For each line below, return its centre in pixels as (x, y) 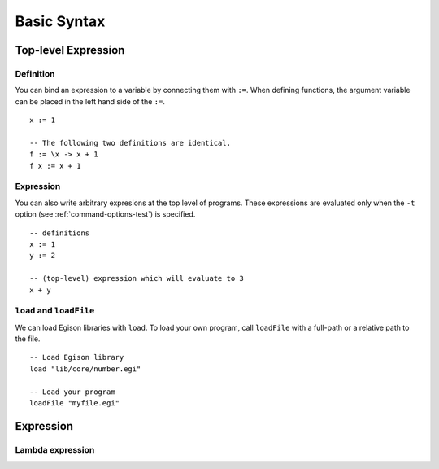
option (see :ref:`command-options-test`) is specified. (105, 214)
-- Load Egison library (77, 357)
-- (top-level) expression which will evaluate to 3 (137, 278)
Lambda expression (55, 449)
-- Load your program (72, 392)
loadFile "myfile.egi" (75, 403)
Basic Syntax (60, 21)
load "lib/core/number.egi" (85, 369)
